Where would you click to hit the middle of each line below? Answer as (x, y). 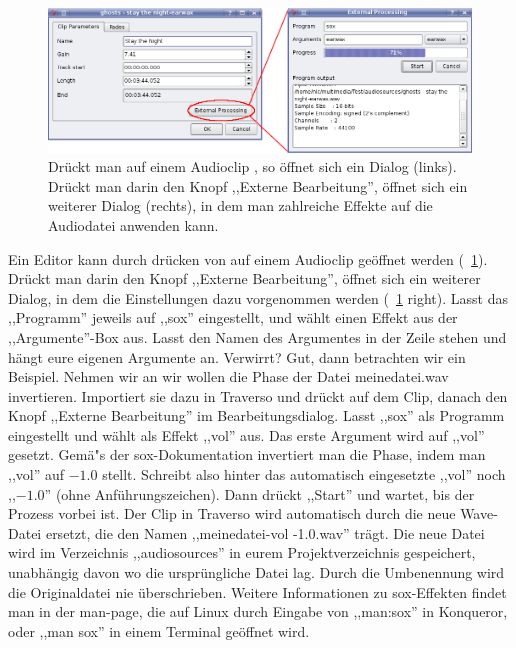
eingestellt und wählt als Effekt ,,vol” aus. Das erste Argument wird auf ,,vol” (246, 434)
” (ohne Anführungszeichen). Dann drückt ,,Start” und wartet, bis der (259, 493)
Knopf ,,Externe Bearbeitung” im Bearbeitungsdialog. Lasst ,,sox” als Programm (256, 415)
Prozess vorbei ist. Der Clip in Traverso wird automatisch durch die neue (232, 513)
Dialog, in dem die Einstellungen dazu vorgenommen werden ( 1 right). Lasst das (258, 297)
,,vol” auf (36, 474)
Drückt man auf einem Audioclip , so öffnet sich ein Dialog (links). (252, 166)
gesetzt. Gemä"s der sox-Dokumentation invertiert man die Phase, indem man (247, 454)
